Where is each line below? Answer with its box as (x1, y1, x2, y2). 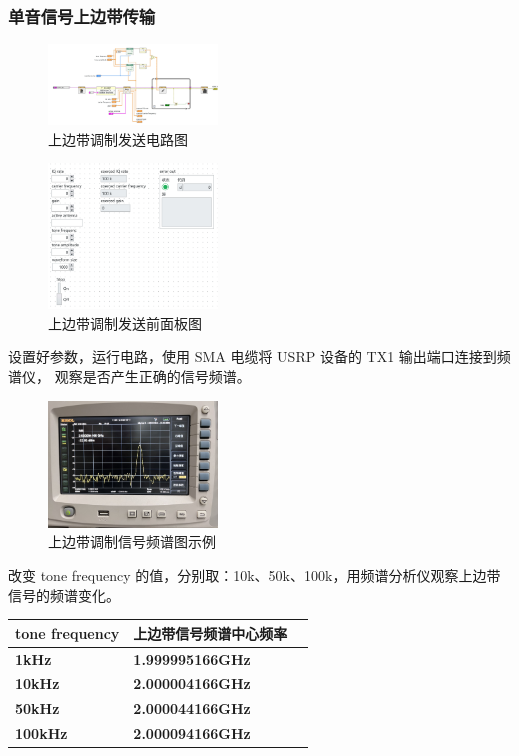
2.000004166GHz (133, 673, 251, 694)
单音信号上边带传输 (8, 3, 156, 28)
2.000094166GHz (133, 723, 251, 744)
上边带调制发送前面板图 (48, 312, 202, 333)
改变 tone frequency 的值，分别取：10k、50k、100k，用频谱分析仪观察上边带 (8, 565, 501, 585)
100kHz (15, 723, 68, 744)
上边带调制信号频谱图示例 (48, 531, 216, 552)
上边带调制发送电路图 (48, 128, 188, 149)
